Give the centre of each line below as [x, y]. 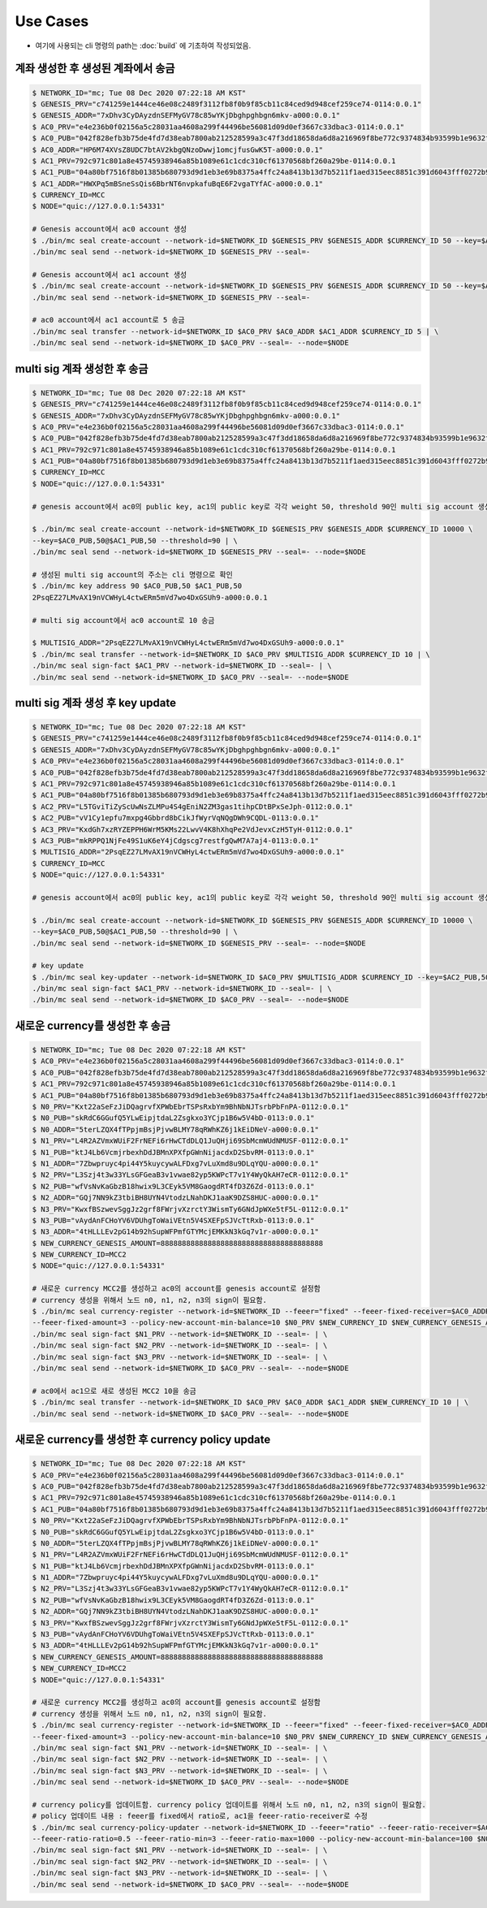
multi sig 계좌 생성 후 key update [95, 703]
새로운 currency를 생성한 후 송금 [93, 1025]
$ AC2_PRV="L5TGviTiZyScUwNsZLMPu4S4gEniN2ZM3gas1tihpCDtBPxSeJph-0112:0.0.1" [192, 807]
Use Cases [52, 21]
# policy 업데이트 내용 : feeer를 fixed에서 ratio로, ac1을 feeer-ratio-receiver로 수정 [200, 1816]
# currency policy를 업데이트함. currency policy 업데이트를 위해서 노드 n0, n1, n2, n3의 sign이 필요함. [229, 1804]
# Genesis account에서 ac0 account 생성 [109, 229]
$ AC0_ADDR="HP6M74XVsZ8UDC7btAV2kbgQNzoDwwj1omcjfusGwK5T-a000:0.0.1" [178, 149]
